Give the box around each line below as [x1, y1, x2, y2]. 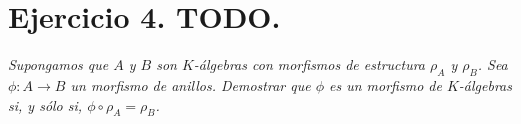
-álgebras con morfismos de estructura [193, 54, 426, 75]
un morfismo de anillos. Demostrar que [70, 74, 311, 95]
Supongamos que [8, 54, 109, 75]
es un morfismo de [329, 74, 442, 95]
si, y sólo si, [8, 94, 83, 115]
